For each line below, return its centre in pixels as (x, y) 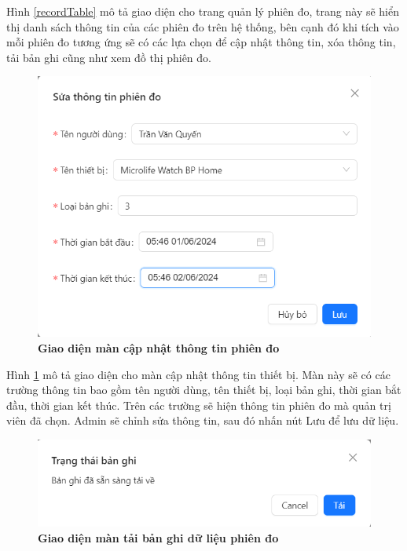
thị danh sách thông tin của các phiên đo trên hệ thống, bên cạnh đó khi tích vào (203, 26)
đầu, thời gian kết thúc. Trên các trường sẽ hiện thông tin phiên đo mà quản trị (199, 405)
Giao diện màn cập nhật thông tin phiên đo (159, 348)
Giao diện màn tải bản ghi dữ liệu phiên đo (158, 538)
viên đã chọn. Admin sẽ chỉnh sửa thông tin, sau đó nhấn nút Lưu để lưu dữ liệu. (203, 420)
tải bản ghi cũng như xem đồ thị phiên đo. (109, 57)
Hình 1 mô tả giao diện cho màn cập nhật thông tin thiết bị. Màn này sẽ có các (198, 374)
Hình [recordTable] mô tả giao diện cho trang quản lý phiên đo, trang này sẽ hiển (203, 11)
